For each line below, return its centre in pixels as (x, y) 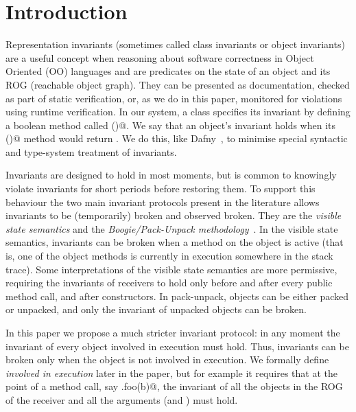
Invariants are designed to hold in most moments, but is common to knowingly (171, 175)
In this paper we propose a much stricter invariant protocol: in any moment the (173, 332)
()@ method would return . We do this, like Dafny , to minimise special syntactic (177, 138)
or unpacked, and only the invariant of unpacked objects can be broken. (156, 309)
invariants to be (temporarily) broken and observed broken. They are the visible (174, 215)
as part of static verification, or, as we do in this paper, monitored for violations (174, 98)
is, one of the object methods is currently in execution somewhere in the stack (169, 256)
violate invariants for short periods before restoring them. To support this (161, 188)
